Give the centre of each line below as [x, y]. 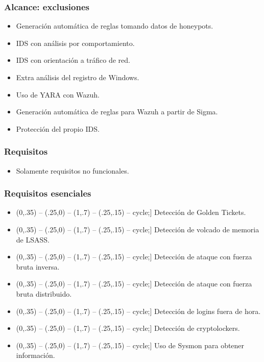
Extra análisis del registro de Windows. [78, 77]
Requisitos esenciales [48, 193]
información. [35, 355]
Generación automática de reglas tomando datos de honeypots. [115, 26]
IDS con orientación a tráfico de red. [73, 60]
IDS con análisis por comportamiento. [75, 43]
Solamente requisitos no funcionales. [73, 170]
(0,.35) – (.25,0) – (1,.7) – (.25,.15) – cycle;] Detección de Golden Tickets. [131, 212]
